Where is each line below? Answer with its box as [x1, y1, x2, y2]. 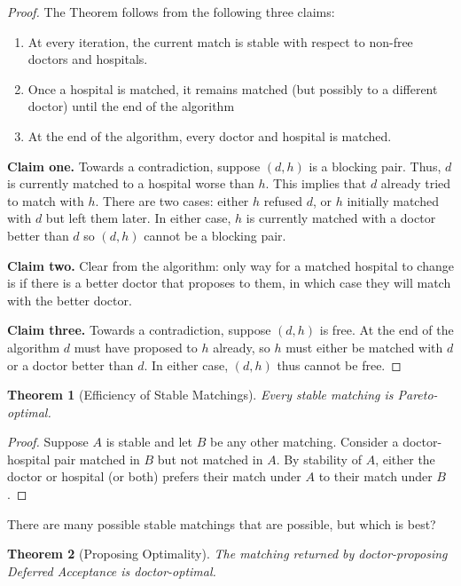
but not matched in [157, 449, 263, 468]
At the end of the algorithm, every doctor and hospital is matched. [27, 126, 392, 145]
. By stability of [276, 449, 362, 468]
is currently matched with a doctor [246, 209, 436, 227]
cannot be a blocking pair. [144, 226, 286, 244]
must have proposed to [74, 337, 198, 356]
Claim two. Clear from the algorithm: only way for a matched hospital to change [7, 256, 454, 274]
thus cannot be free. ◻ [277, 355, 402, 374]
